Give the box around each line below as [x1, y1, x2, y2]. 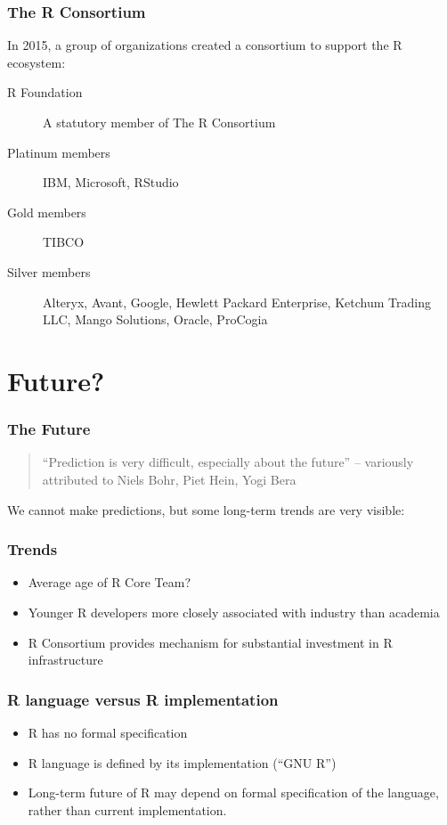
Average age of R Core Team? [28, 573, 191, 592]
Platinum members [7, 143, 110, 161]
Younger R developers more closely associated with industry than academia [28, 602, 440, 621]
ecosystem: [7, 53, 66, 71]
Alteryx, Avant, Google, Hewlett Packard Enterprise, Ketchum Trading [43, 292, 431, 311]
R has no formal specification [28, 723, 188, 741]
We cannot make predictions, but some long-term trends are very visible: [7, 500, 405, 519]
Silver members [7, 262, 91, 281]
